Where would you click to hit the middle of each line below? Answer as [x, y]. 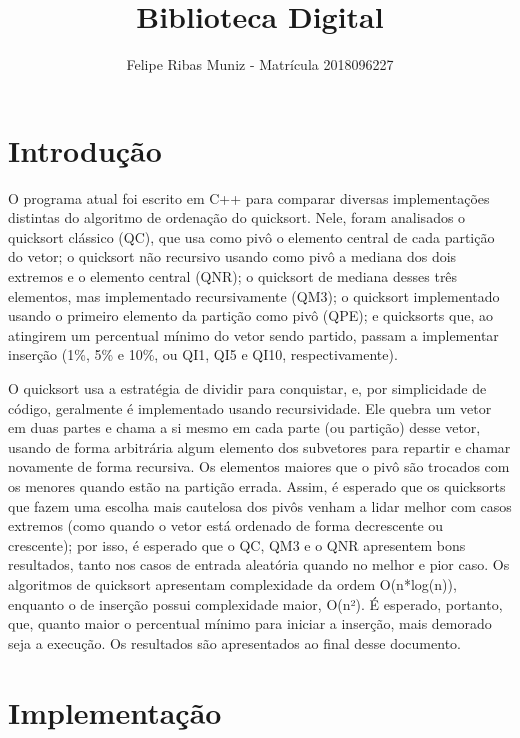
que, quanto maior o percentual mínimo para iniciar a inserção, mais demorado [250, 623]
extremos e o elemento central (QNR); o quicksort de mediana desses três [233, 276]
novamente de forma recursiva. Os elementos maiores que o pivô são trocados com [259, 466]
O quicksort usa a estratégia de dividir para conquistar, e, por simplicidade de [247, 388]
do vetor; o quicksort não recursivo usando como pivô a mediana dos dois [232, 256]
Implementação [115, 711]
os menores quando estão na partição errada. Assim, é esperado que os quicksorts [257, 485]
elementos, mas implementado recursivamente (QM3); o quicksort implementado [254, 295]
